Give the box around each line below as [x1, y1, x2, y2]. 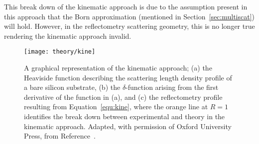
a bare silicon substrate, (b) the [24, 82, 121, 92]
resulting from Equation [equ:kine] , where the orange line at [24, 101, 208, 112]
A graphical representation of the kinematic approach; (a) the [24, 63, 212, 73]
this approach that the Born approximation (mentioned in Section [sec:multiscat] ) [4, 11, 255, 21]
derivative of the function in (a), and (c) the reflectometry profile [24, 91, 223, 102]
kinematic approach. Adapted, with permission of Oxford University [24, 121, 232, 131]
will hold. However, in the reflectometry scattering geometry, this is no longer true [4, 21, 255, 31]
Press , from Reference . [24, 131, 96, 141]
